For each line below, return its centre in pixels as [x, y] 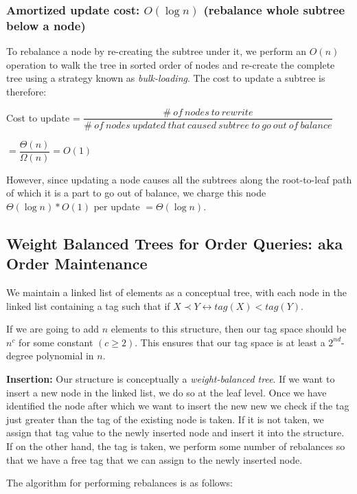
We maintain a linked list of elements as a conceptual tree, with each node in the [177, 292]
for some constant [56, 342]
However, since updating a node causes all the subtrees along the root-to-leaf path [179, 179]
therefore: [26, 91]
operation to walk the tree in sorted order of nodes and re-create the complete [171, 64]
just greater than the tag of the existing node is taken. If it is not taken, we [165, 419]
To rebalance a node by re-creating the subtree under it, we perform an [157, 51]
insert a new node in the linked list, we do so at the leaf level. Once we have [166, 392]
